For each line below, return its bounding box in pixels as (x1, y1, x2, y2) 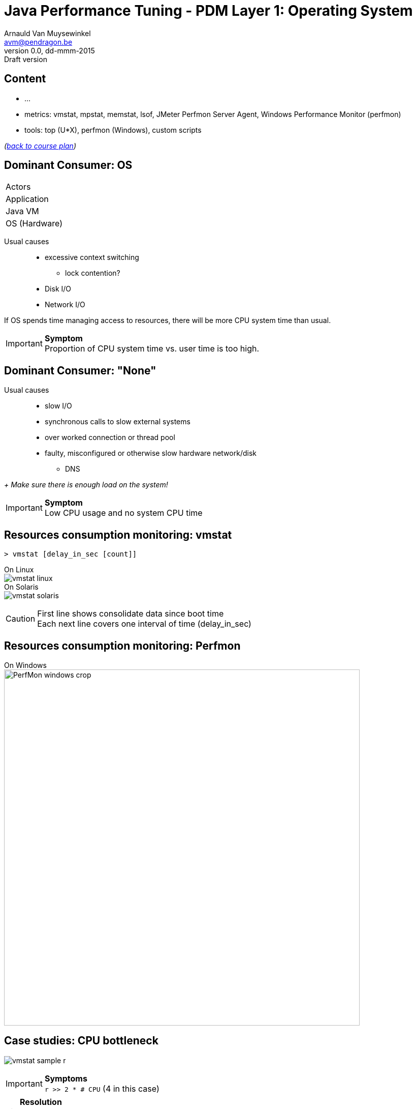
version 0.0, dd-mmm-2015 (4, 46, 95, 55)
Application (6, 194, 49, 205)
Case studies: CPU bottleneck (4, 1034, 158, 1047)
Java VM (6, 206, 39, 217)
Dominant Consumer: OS (4, 159, 133, 172)
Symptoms (44, 1073, 87, 1084)
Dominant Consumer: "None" (4, 364, 156, 377)
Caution (6, 614, 36, 624)
